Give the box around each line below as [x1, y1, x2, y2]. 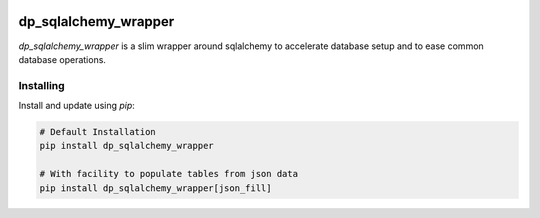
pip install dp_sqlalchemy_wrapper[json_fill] [39, 182, 272, 194]
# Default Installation [39, 126, 157, 138]
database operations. [18, 53, 107, 65]
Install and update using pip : [18, 100, 135, 112]
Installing [18, 78, 65, 92]
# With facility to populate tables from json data [39, 168, 299, 180]
